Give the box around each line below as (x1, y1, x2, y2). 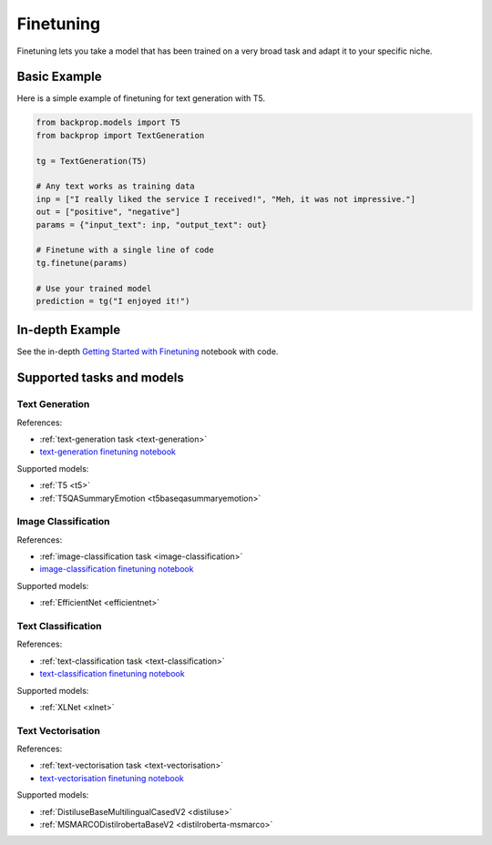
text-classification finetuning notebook (39, 668, 186, 679)
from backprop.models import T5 (36, 117, 181, 127)
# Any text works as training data (36, 181, 195, 191)
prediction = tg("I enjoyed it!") (36, 296, 190, 306)
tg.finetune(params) (36, 258, 128, 268)
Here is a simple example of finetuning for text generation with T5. (16, 93, 266, 104)
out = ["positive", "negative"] (36, 207, 181, 218)
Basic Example (16, 69, 102, 85)
